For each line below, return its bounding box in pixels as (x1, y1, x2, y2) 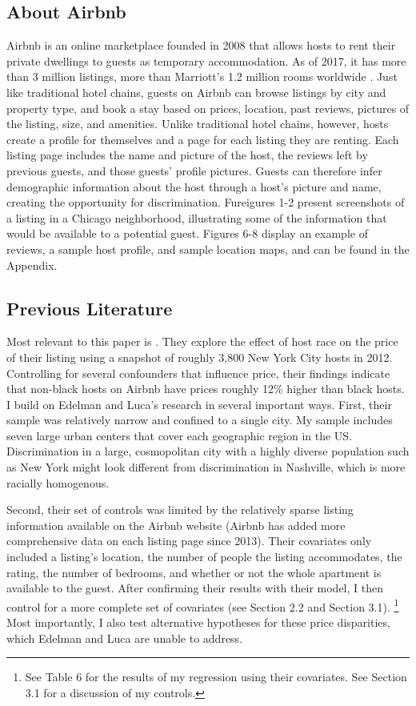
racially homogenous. (6, 474, 110, 491)
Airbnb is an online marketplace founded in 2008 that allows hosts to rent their (6, 37, 396, 54)
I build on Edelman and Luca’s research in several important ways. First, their (6, 395, 392, 412)
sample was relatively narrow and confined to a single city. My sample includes (6, 411, 393, 428)
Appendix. (6, 256, 58, 273)
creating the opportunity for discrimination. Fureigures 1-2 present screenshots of (6, 194, 405, 211)
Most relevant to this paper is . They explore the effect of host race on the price (6, 333, 398, 350)
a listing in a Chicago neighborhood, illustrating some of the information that (6, 209, 387, 226)
